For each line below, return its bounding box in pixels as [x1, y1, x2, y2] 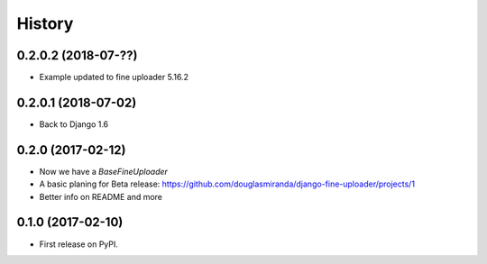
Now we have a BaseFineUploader [39, 166, 169, 177]
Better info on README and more [39, 191, 162, 202]
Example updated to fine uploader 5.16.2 [39, 72, 189, 83]
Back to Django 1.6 [39, 118, 109, 130]
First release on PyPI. [39, 239, 119, 250]
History [16, 14, 74, 33]
